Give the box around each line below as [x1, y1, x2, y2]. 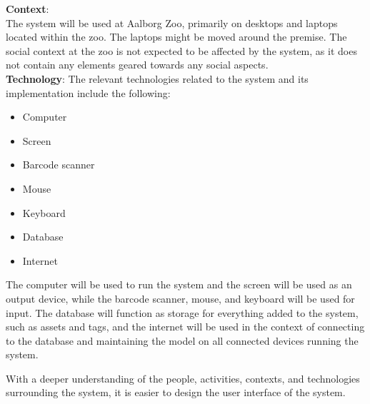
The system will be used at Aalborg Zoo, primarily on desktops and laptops [6, 15, 338, 30]
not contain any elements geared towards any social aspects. [6, 57, 269, 72]
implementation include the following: [6, 85, 171, 100]
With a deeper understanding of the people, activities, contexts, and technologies [6, 370, 360, 385]
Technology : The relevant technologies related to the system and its [6, 71, 309, 86]
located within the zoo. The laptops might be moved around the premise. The [6, 29, 347, 44]
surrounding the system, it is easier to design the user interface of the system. [6, 385, 346, 400]
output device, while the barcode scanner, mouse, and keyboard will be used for [6, 291, 355, 305]
